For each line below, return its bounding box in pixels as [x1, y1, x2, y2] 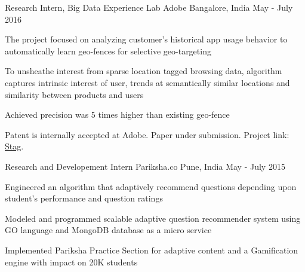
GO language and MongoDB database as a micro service [5, 224, 212, 236]
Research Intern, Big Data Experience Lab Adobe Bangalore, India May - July [5, 1, 293, 13]
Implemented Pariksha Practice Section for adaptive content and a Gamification [5, 243, 298, 256]
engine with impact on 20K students [5, 255, 138, 268]
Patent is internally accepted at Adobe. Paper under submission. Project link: [5, 128, 289, 140]
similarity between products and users [5, 88, 144, 100]
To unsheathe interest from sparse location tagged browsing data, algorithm [5, 65, 282, 77]
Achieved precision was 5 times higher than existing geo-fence [5, 108, 230, 121]
